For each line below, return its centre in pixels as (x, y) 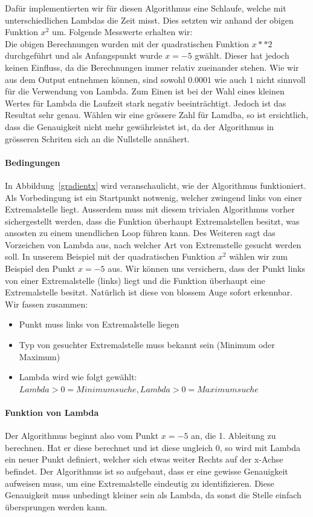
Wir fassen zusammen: (47, 304)
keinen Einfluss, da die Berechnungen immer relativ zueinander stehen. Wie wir (152, 67)
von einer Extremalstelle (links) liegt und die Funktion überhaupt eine (135, 280)
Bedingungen (33, 162)
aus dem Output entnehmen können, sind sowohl (95, 79)
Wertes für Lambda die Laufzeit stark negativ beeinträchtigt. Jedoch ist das (146, 103)
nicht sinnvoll (281, 79)
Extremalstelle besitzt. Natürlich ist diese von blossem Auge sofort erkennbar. (149, 292)
